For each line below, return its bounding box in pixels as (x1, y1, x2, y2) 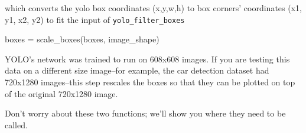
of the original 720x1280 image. (5, 87, 118, 99)
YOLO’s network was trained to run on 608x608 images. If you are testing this (5, 52, 290, 65)
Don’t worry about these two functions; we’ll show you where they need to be (5, 107, 286, 119)
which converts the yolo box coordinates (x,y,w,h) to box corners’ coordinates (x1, (5, 2, 302, 14)
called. (5, 118, 28, 131)
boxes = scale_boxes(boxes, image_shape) (5, 33, 159, 45)
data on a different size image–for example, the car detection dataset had (5, 64, 269, 77)
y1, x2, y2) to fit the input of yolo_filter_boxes (5, 13, 185, 25)
